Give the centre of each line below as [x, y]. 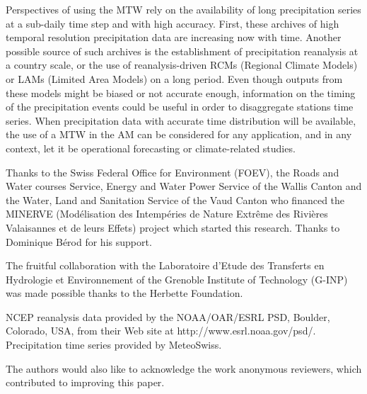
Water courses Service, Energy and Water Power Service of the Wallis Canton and [184, 186]
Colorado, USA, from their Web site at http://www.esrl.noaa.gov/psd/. [161, 331]
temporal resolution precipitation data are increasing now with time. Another [174, 37]
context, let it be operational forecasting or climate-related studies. [151, 148]
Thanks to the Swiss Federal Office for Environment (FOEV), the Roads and [173, 172]
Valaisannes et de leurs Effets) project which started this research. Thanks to [173, 227]
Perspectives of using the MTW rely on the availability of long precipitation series [183, 9]
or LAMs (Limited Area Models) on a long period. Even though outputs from [174, 78]
